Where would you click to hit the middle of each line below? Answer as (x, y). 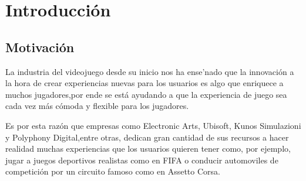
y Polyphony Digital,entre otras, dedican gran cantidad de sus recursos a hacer (147, 137)
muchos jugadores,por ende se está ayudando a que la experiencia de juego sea (146, 94)
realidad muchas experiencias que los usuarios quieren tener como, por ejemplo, (148, 148)
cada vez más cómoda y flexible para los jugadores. (97, 106)
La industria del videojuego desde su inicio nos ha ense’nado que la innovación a (150, 71)
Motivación (40, 47)
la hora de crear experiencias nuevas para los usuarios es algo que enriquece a (144, 83)
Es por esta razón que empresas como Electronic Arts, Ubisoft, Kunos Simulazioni (153, 125)
